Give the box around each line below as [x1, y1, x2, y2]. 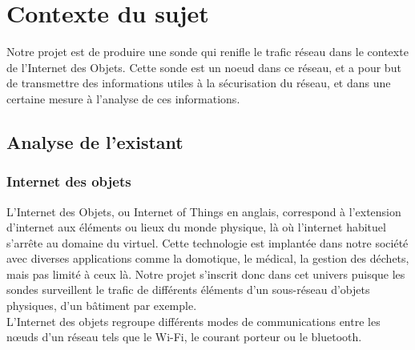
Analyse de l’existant [6, 129, 183, 154]
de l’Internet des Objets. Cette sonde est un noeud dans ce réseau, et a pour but [6, 58, 401, 75]
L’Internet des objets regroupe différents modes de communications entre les [6, 312, 381, 329]
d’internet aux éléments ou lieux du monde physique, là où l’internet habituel [6, 219, 386, 235]
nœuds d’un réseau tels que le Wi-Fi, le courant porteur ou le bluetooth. [6, 328, 362, 345]
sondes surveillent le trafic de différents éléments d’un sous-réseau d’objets [6, 281, 370, 298]
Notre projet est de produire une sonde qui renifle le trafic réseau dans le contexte [6, 43, 409, 60]
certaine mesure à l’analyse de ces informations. [6, 90, 240, 107]
